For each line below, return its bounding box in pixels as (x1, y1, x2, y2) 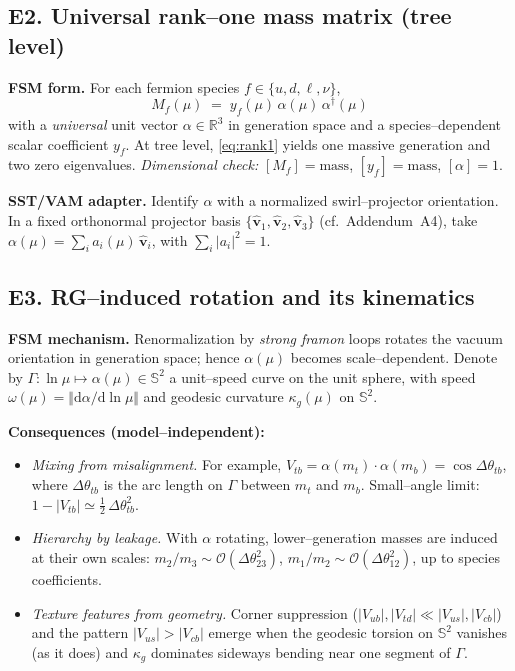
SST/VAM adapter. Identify (8, 190, 199, 211)
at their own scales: (31, 547, 150, 568)
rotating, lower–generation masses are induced (215, 527, 498, 548)
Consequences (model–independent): (8, 420, 265, 441)
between (240, 474, 291, 495)
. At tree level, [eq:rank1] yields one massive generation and (125, 133, 491, 154)
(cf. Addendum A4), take (319, 210, 478, 231)
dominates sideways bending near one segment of (150, 641, 451, 662)
